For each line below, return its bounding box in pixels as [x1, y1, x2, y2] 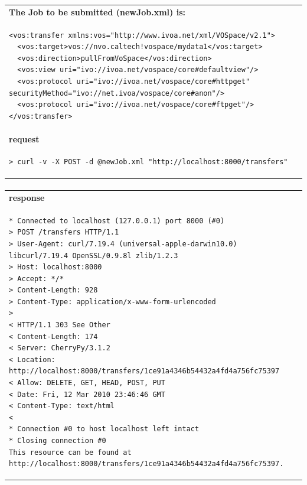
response [9, 191, 45, 203]
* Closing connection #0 [9, 437, 106, 445]
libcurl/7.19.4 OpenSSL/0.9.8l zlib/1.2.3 [9, 251, 178, 260]
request [9, 132, 40, 145]
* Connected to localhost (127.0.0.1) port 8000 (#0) [9, 216, 225, 225]
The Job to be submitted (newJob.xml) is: [9, 5, 185, 18]
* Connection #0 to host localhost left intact [9, 425, 200, 434]
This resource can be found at [9, 448, 132, 457]
